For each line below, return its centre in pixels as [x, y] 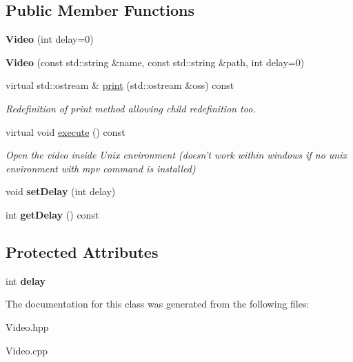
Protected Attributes [82, 251]
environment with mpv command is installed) [101, 168]
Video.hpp [27, 326]
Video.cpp [27, 350]
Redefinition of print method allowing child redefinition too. [131, 108]
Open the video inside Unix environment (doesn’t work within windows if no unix [176, 155]
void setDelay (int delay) [61, 191]
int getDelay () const [52, 214]
